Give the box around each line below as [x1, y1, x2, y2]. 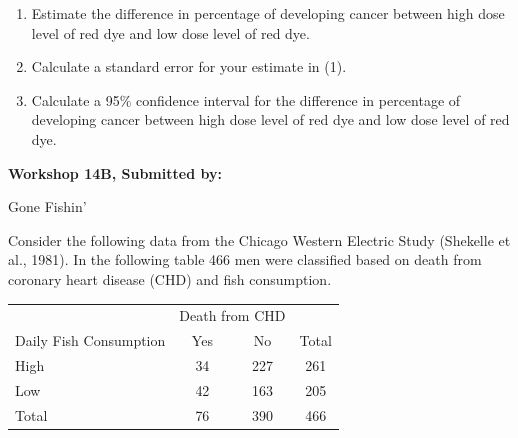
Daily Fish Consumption [15, 330, 166, 351]
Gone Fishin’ [8, 196, 87, 217]
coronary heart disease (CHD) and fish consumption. [8, 268, 332, 289]
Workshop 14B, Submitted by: [8, 162, 222, 183]
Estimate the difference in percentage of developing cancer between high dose [31, 3, 505, 23]
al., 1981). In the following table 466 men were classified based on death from [8, 249, 482, 270]
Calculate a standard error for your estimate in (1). [31, 56, 347, 77]
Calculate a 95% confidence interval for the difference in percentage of [31, 89, 461, 110]
